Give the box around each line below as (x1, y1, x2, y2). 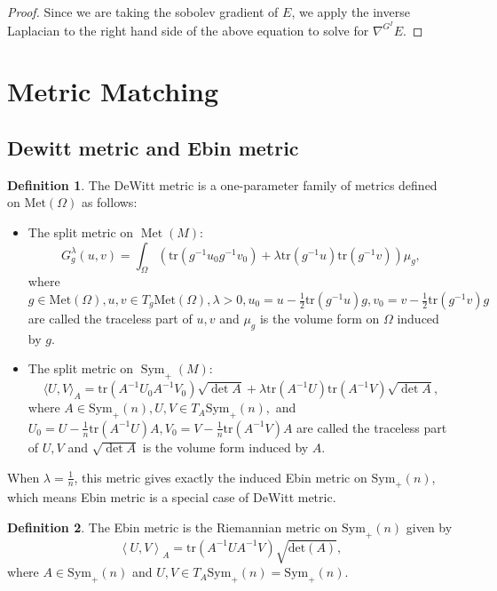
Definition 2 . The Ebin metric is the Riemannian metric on (7, 517, 338, 536)
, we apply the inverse (291, 3, 410, 20)
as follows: (81, 193, 138, 212)
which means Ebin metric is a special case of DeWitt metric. (7, 488, 336, 507)
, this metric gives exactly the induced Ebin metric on (74, 467, 367, 486)
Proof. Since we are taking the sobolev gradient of (7, 3, 279, 20)
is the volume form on (259, 309, 380, 327)
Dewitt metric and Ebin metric (7, 134, 299, 162)
